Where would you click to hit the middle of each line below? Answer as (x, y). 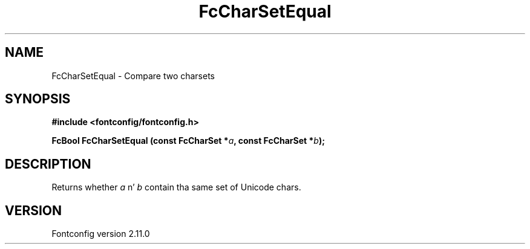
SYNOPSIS (38, 99)
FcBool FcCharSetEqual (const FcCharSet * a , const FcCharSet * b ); (188, 141)
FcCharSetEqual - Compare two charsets (133, 76)
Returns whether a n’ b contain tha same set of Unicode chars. (176, 187)
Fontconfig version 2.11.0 (101, 234)
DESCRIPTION (48, 164)
